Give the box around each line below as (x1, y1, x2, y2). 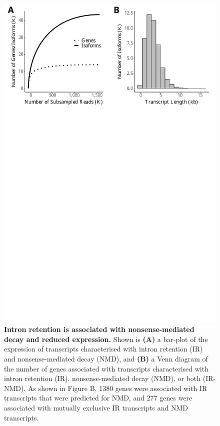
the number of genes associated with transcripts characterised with (4, 363, 208, 373)
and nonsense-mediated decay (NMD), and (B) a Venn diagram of (4, 353, 208, 363)
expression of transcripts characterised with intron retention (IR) (4, 343, 203, 354)
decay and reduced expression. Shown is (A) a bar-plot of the (4, 333, 208, 344)
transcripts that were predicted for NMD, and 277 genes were (4, 392, 192, 403)
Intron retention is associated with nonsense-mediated (4, 324, 194, 334)
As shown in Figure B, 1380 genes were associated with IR (28, 382, 207, 393)
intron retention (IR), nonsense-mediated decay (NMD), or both (4, 373, 201, 383)
